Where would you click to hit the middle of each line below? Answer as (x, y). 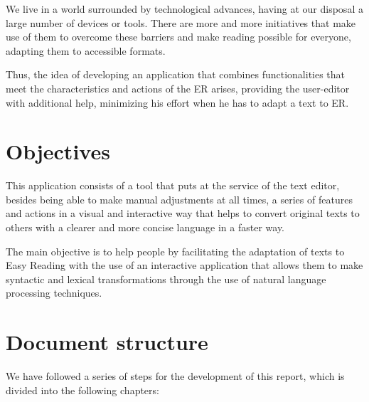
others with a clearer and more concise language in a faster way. (145, 227)
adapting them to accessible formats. (86, 50)
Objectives (58, 151)
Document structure (107, 342)
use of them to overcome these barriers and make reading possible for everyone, (178, 37)
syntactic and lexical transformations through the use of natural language (166, 279)
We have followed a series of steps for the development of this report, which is (175, 376)
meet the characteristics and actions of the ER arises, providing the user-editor (178, 88)
